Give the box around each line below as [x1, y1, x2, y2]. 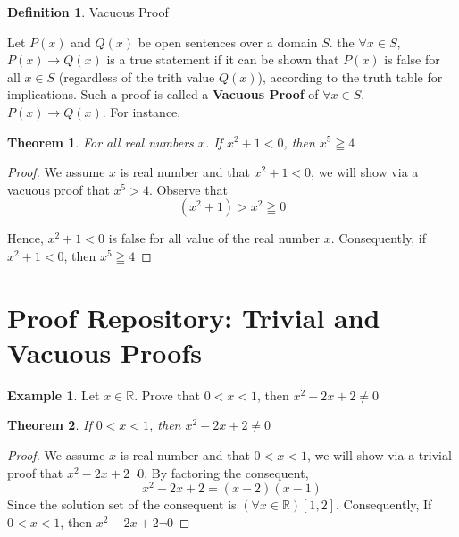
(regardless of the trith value [58, 67, 215, 86]
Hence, [7, 229, 44, 248]
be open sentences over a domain [138, 32, 318, 51]
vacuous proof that [7, 180, 110, 198]
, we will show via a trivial [306, 446, 452, 465]
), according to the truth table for [257, 67, 443, 86]
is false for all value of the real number [108, 229, 320, 248]
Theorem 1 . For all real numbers [7, 132, 194, 151]
